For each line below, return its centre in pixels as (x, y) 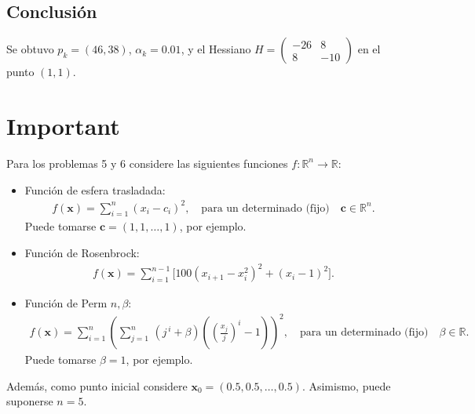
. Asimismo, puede (346, 385)
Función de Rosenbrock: (82, 253)
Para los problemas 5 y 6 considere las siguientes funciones (147, 163)
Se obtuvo (30, 49)
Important (63, 125)
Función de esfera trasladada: (95, 189)
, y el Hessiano (216, 49)
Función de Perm (66, 303)
